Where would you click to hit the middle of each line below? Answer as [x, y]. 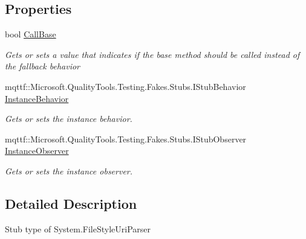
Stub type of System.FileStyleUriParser [78, 228]
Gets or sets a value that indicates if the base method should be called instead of [152, 54]
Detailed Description [71, 203]
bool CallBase [31, 34]
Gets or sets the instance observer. [69, 170]
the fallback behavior [42, 66]
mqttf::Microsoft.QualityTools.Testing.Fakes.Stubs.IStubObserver [126, 139]
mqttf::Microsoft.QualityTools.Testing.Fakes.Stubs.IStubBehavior [125, 86]
